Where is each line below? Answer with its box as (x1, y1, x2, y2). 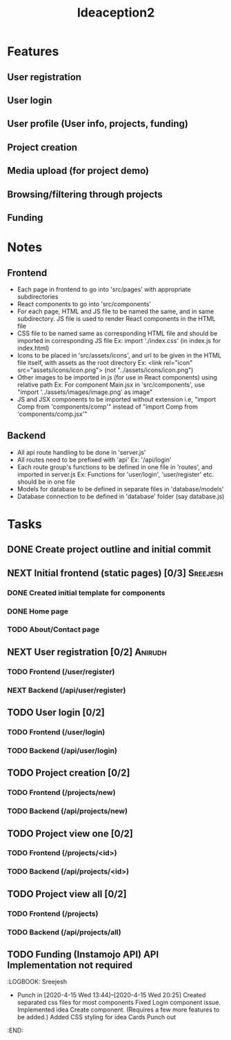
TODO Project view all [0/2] (7, 888, 127, 900)
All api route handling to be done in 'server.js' (17, 448, 146, 456)
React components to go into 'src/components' (17, 300, 152, 308)
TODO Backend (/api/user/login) (7, 745, 117, 755)
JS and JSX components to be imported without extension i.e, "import (17, 395, 217, 403)
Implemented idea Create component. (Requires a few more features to (17, 1005, 220, 1014)
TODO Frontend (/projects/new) (7, 788, 116, 798)
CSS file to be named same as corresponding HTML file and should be (17, 329, 218, 337)
